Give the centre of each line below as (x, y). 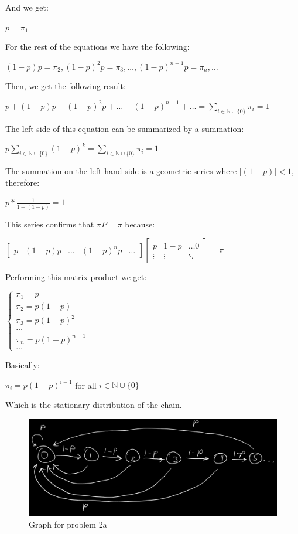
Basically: (23, 364)
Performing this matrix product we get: (76, 277)
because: (140, 224)
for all (86, 385)
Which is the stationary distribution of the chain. (94, 404)
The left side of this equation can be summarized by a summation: (125, 128)
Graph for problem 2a (68, 524)
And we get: (27, 7)
